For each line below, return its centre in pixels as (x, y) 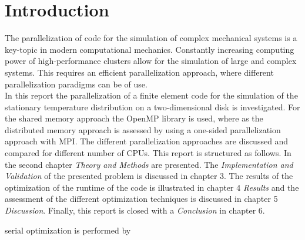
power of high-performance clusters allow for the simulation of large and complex (151, 61)
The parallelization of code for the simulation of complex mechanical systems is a (151, 38)
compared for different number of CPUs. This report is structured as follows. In (148, 153)
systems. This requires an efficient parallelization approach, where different (139, 72)
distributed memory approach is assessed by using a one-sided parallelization (143, 129)
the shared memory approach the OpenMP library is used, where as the (134, 118)
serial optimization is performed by (68, 230)
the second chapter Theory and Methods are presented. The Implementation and (149, 164)
